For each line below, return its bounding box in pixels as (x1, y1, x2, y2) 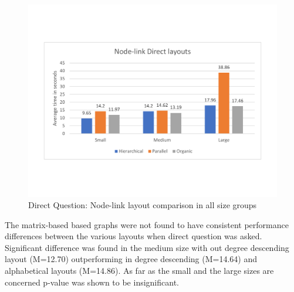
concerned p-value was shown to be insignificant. (5, 276, 179, 288)
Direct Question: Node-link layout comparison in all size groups (28, 199, 257, 211)
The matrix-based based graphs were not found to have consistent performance (5, 218, 289, 230)
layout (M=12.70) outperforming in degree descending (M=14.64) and (5, 253, 257, 265)
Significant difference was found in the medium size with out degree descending (5, 241, 289, 253)
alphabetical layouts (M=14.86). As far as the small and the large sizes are (5, 264, 274, 277)
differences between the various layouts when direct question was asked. (5, 230, 262, 242)
